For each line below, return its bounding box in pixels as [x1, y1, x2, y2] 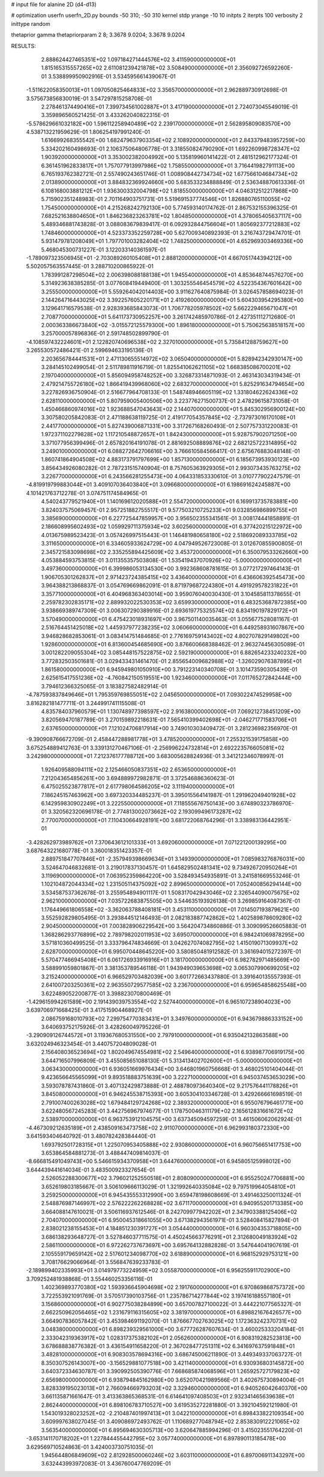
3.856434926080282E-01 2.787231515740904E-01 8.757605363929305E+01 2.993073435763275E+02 [41, 464, 301, 471]
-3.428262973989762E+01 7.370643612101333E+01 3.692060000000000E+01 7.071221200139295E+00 [26, 838, 287, 846]
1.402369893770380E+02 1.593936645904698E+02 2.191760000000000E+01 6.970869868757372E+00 [41, 1284, 305, 1291]
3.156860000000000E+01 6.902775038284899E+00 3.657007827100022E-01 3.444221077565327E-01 [41, 1300, 301, 1308]
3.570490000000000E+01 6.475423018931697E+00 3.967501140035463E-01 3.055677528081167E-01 [41, 615, 299, 622]
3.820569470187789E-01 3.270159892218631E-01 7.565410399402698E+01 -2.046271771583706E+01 [41, 716, 297, 723]
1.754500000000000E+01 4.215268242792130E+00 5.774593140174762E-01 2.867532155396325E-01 [41, 204, 298, 211]
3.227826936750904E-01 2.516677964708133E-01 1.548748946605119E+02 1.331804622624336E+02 [41, 389, 298, 396]
